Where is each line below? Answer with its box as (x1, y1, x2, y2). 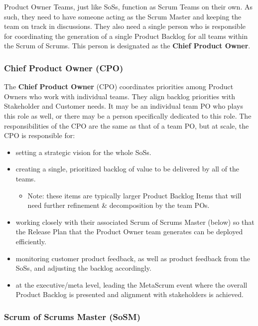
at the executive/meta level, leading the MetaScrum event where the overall (15, 279, 248, 290)
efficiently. (15, 236, 46, 246)
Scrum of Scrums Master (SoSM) (4, 310, 140, 323)
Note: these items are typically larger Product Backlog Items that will (27, 190, 242, 200)
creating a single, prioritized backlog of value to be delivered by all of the (15, 163, 240, 174)
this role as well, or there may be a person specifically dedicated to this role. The (4, 110, 252, 121)
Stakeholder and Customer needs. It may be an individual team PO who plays (4, 101, 244, 111)
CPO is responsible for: (4, 130, 75, 141)
